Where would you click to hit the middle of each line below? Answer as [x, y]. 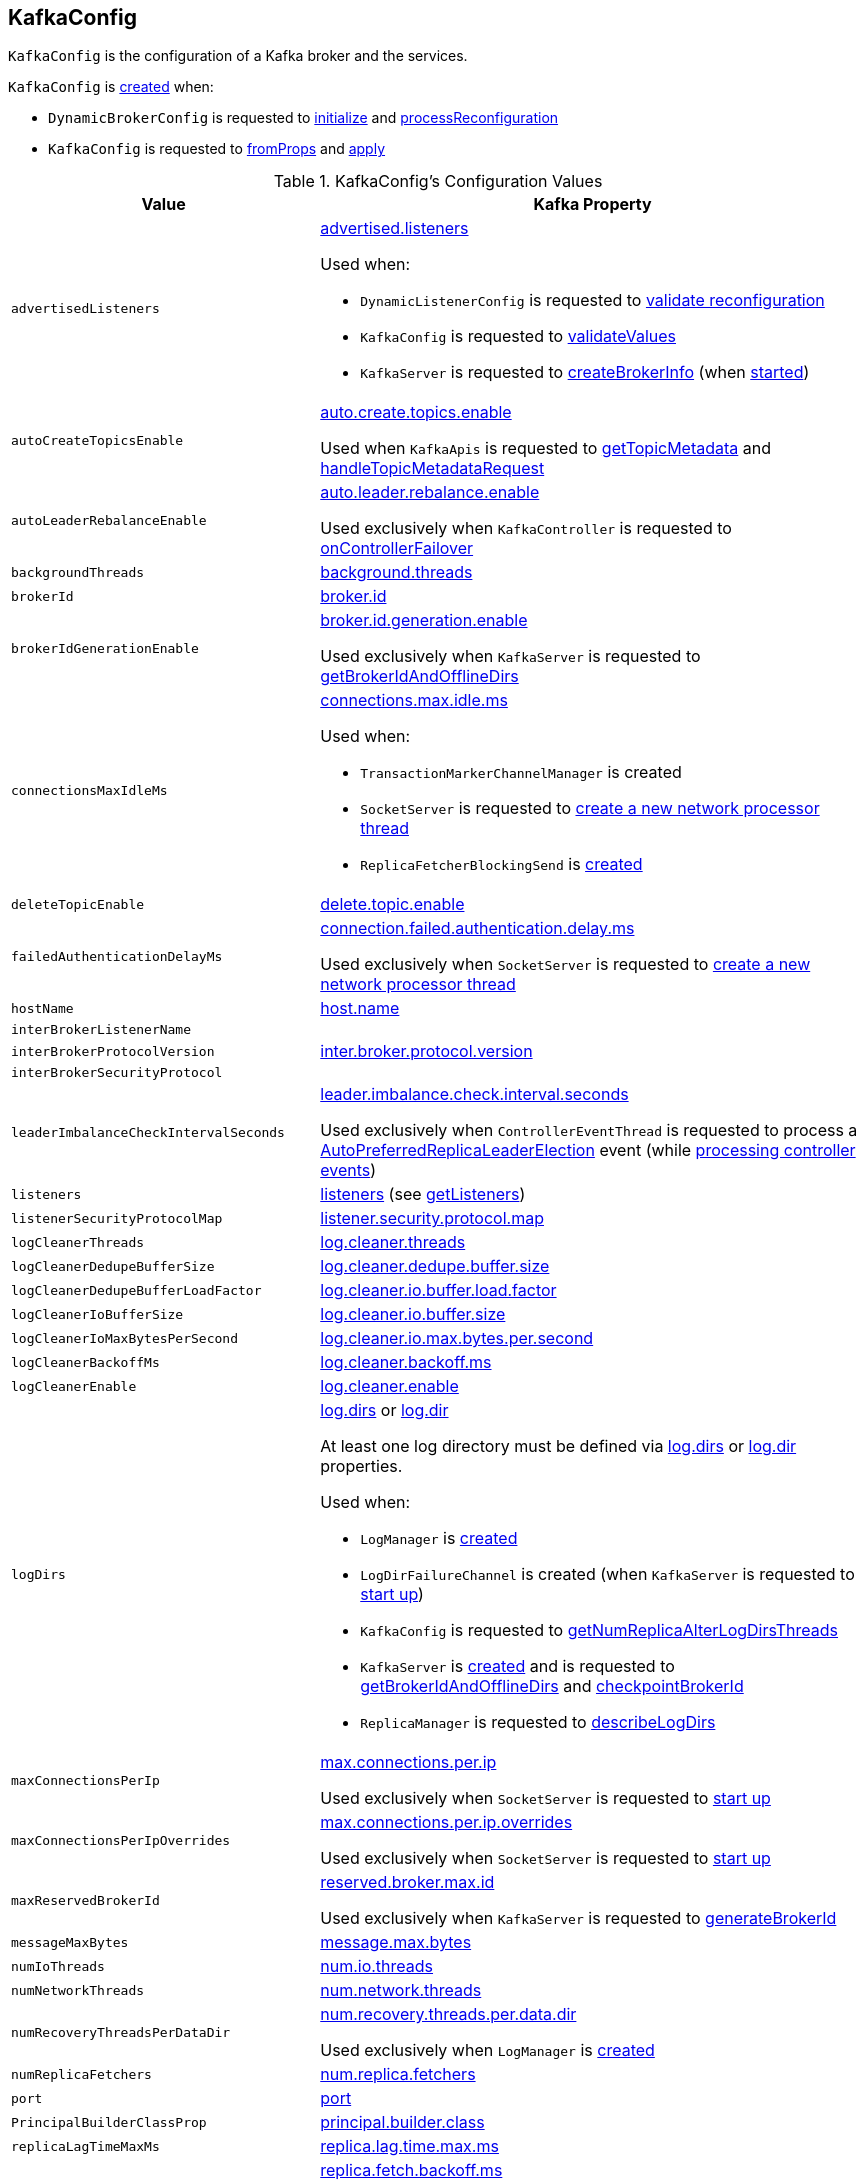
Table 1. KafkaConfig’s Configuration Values [438, 181]
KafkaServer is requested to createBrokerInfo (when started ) [585, 372]
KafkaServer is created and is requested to [517, 1666]
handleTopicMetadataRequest [432, 468]
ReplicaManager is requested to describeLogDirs [538, 1722]
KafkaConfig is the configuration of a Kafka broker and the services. [238, 56]
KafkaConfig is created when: [111, 87]
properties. [361, 1466]
